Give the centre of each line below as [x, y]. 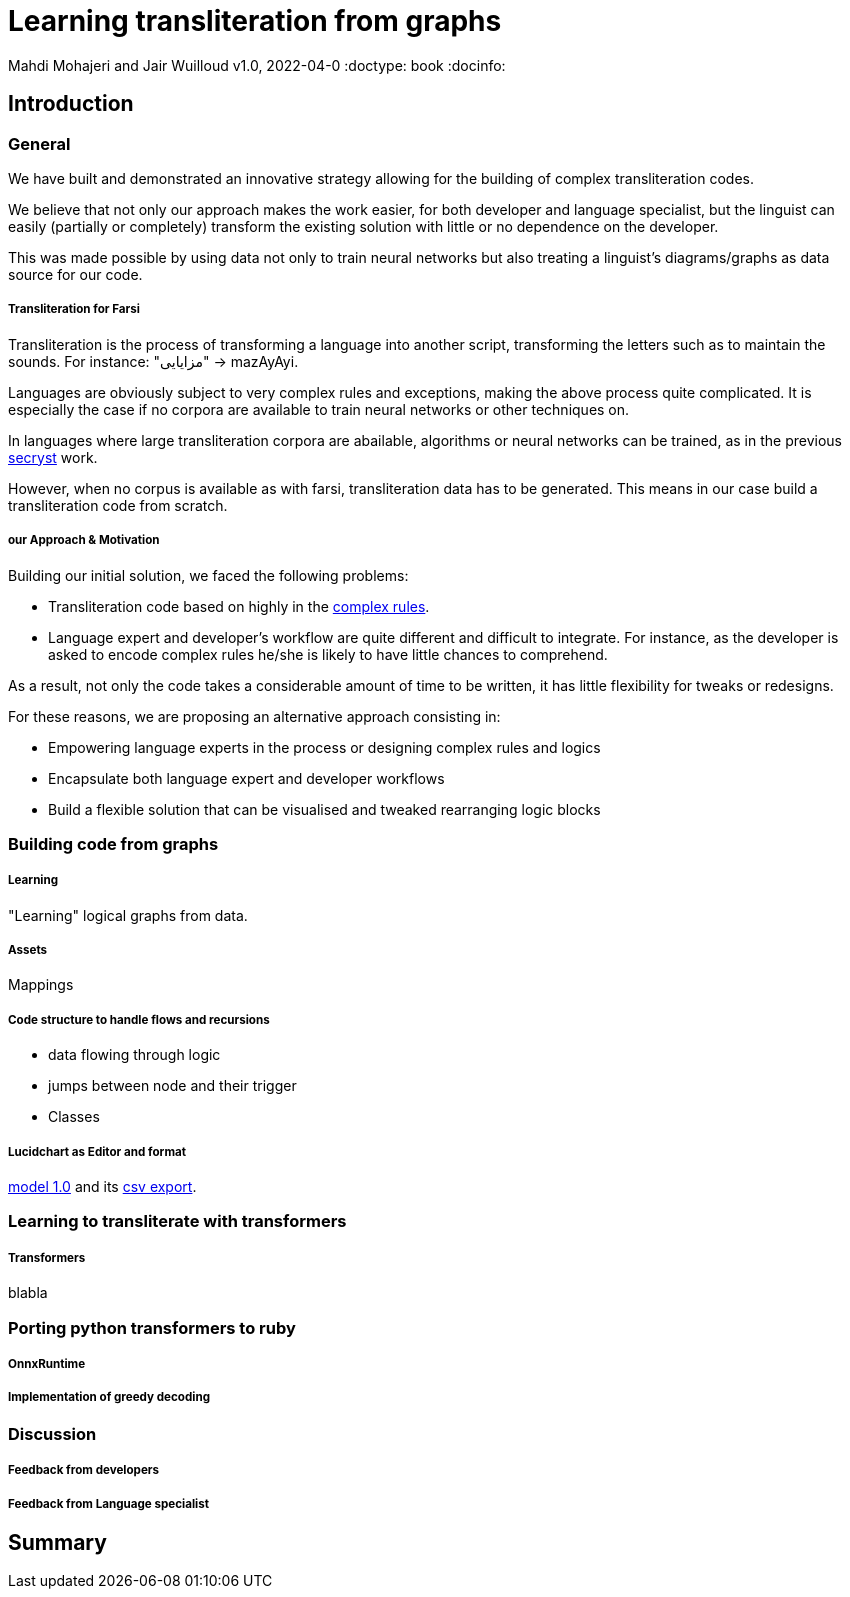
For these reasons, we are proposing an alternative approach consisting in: [254, 716]
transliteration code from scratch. [118, 505]
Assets [28, 950]
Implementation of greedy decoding [109, 1397]
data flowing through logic [134, 1055]
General [39, 143]
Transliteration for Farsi [74, 309]
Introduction [71, 104]
